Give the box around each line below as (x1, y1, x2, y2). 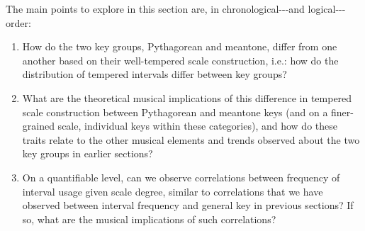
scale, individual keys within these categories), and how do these (57, 118, 337, 133)
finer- (331, 104, 354, 119)
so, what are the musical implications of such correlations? (22, 211, 276, 226)
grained (22, 118, 55, 133)
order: (6, 15, 31, 30)
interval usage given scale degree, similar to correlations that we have (22, 184, 323, 198)
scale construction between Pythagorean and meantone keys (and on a (22, 104, 328, 119)
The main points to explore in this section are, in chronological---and (6, 1, 305, 16)
